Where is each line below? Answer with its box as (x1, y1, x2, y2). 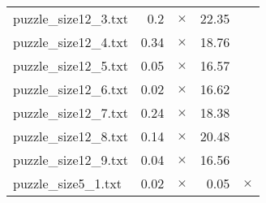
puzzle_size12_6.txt (13, 80, 128, 98)
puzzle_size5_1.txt (13, 174, 122, 192)
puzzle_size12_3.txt (13, 9, 128, 28)
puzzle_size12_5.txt (13, 56, 128, 75)
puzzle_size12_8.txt (13, 127, 128, 145)
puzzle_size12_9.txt (13, 150, 128, 169)
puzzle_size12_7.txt (13, 103, 128, 122)
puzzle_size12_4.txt (13, 32, 128, 51)
